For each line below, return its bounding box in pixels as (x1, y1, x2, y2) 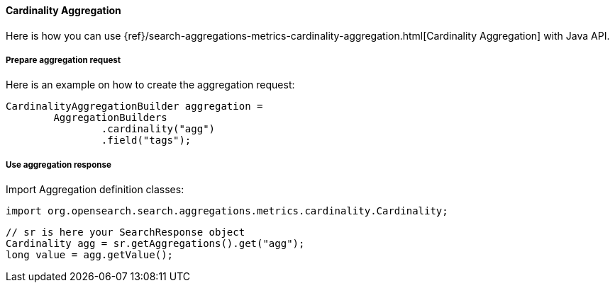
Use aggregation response (6, 159, 111, 170)
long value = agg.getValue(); (6, 249, 174, 261)
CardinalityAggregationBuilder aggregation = (6, 100, 263, 113)
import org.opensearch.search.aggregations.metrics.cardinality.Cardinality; (6, 205, 448, 217)
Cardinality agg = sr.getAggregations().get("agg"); (6, 238, 305, 250)
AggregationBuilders (53, 112, 167, 124)
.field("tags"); (101, 134, 192, 146)
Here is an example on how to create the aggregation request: (6, 79, 295, 91)
